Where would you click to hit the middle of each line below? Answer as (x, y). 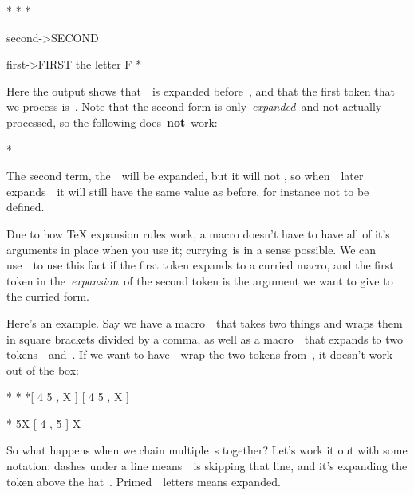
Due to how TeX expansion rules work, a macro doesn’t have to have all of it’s (198, 233)
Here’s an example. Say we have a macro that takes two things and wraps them (205, 322)
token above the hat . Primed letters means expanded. (144, 481)
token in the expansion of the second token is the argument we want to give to (200, 280)
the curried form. (48, 296)
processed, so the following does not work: (112, 122)
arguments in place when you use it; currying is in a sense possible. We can (191, 249)
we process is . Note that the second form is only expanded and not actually (194, 106)
